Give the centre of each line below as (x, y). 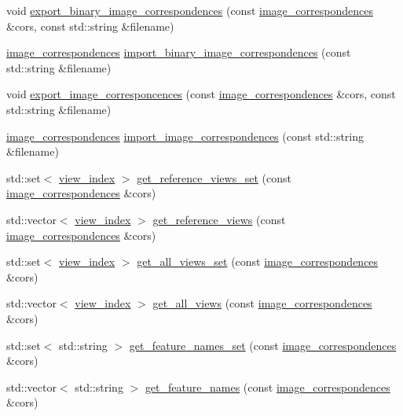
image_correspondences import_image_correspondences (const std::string (185, 136)
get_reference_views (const (219, 219)
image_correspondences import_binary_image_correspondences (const (179, 52)
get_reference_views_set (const (214, 177)
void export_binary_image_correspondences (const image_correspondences (190, 10)
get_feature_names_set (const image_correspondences (263, 345)
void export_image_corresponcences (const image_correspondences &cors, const (201, 94)
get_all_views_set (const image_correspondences (258, 261)
